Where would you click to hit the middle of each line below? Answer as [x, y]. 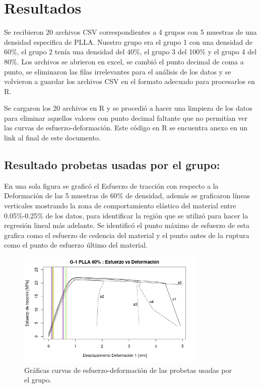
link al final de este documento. [52, 138]
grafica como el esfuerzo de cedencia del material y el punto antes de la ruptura [127, 235]
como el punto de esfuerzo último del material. [76, 245]
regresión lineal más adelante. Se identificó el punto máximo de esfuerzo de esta [127, 225]
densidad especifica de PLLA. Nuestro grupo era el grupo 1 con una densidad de [128, 42]
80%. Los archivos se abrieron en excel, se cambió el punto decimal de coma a [124, 61]
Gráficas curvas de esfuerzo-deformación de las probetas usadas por [128, 370]
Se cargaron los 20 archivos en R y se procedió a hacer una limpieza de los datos [128, 108]
